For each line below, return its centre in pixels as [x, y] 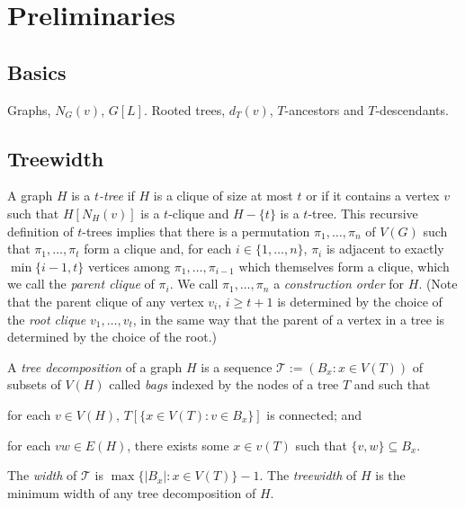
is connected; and [314, 414]
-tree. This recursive [363, 213]
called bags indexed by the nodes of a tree [224, 384]
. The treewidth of [308, 475]
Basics [37, 71]
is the [390, 475]
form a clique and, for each [158, 249]
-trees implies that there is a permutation [196, 231]
